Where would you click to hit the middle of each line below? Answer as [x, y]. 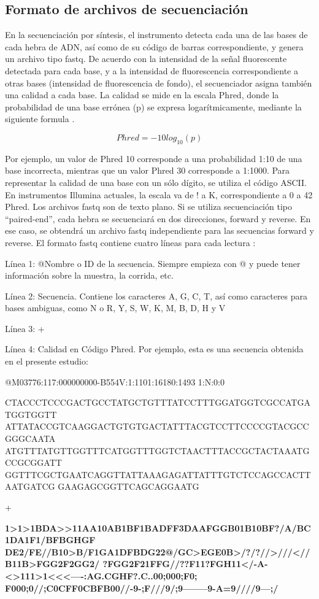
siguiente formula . [40, 119]
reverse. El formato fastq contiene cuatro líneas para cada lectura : [130, 242]
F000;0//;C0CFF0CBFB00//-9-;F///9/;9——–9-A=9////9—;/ [142, 588]
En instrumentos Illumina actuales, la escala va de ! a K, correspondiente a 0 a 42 [159, 194]
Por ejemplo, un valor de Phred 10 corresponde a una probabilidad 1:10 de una [154, 158]
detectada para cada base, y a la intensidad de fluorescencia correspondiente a [152, 70]
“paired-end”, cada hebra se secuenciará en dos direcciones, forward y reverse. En [158, 218]
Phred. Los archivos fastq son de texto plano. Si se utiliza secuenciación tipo [148, 207]
